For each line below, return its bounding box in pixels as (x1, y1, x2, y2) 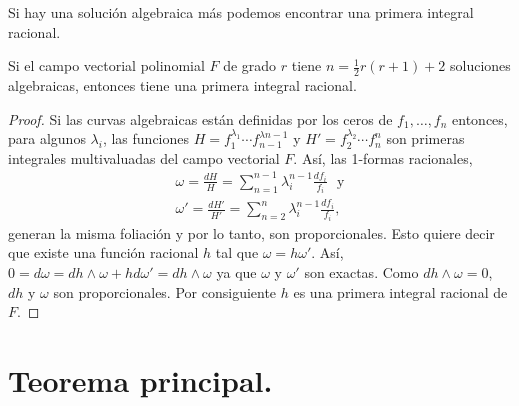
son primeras (386, 128, 465, 149)
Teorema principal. (8, 360, 273, 400)
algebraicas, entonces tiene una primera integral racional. (8, 75, 357, 96)
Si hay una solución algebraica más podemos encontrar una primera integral (8, 2, 474, 22)
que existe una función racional (8, 242, 199, 263)
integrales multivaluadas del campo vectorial (8, 147, 280, 168)
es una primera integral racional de (293, 281, 508, 302)
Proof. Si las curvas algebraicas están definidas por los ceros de (8, 108, 393, 129)
